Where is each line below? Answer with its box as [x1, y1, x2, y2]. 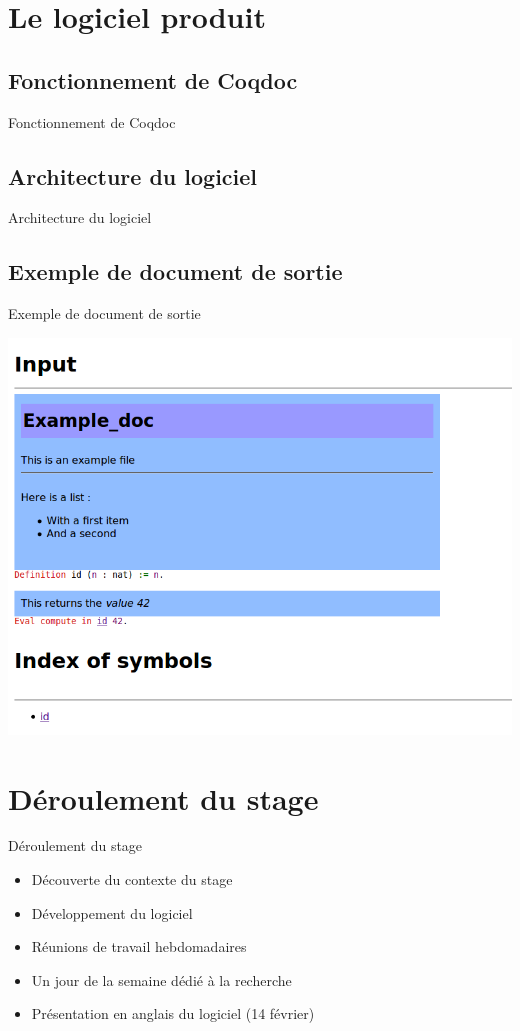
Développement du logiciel [31, 902, 193, 923]
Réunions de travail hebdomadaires [31, 936, 247, 957]
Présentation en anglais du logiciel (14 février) [31, 1003, 315, 1024]
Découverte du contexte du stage [31, 869, 233, 890]
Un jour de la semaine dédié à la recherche [31, 969, 292, 990]
